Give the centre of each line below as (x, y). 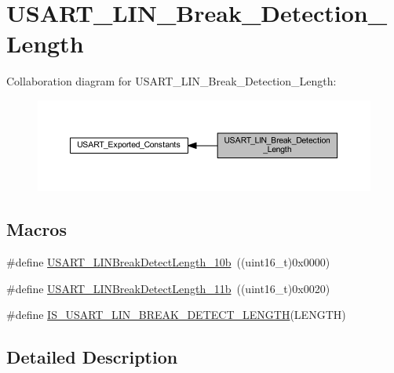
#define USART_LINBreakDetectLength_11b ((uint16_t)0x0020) (168, 288)
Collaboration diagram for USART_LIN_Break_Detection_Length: (171, 81)
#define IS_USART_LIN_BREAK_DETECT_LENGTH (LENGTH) (176, 315)
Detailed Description (92, 357)
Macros (36, 229)
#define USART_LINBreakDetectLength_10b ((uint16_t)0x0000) (168, 262)
